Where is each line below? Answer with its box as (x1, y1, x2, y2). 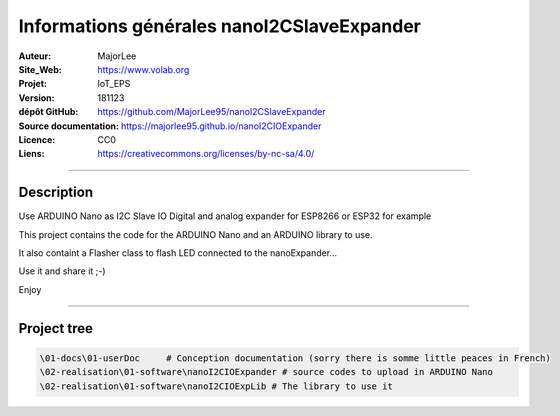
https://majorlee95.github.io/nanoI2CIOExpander (120, 120, 322, 132)
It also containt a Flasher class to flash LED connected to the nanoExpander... (18, 246, 338, 259)
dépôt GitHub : (18, 106, 79, 118)
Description (18, 184, 94, 201)
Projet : (18, 78, 47, 90)
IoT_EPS (97, 78, 131, 90)
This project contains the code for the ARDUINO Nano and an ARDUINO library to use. (18, 228, 374, 240)
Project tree (18, 320, 94, 337)
